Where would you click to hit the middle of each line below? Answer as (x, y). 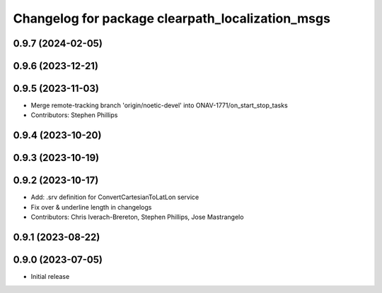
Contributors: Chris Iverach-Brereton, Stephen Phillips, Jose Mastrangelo (137, 217)
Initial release (50, 277)
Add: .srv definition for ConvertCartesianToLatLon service (115, 197)
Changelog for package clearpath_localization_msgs (172, 18)
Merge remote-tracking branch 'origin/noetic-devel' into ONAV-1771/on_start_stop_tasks (159, 105)
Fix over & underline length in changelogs (91, 207)
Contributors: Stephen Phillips (74, 115)
